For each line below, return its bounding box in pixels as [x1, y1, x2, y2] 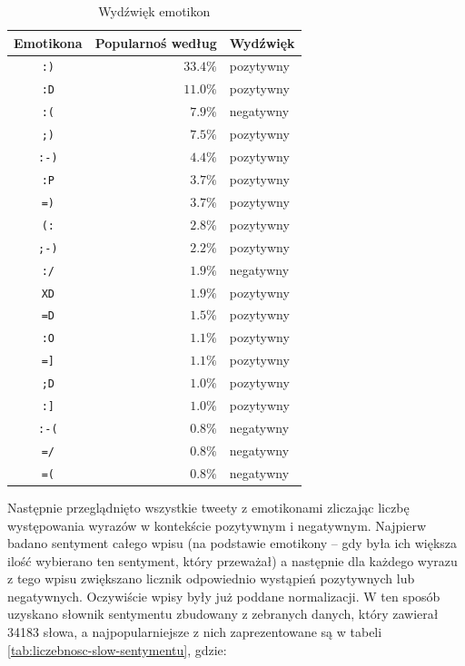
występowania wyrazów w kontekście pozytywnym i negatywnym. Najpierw [7, 515, 427, 534]
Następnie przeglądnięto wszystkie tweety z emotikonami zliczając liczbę [7, 497, 410, 516]
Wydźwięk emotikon [98, 2, 211, 20]
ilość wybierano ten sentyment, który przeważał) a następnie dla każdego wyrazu [7, 551, 458, 570]
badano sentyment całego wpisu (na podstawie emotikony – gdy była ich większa [7, 534, 458, 553]
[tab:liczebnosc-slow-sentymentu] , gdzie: [7, 640, 227, 659]
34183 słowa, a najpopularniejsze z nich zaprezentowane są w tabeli [7, 622, 382, 642]
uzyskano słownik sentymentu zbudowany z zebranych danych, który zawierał [7, 604, 439, 623]
